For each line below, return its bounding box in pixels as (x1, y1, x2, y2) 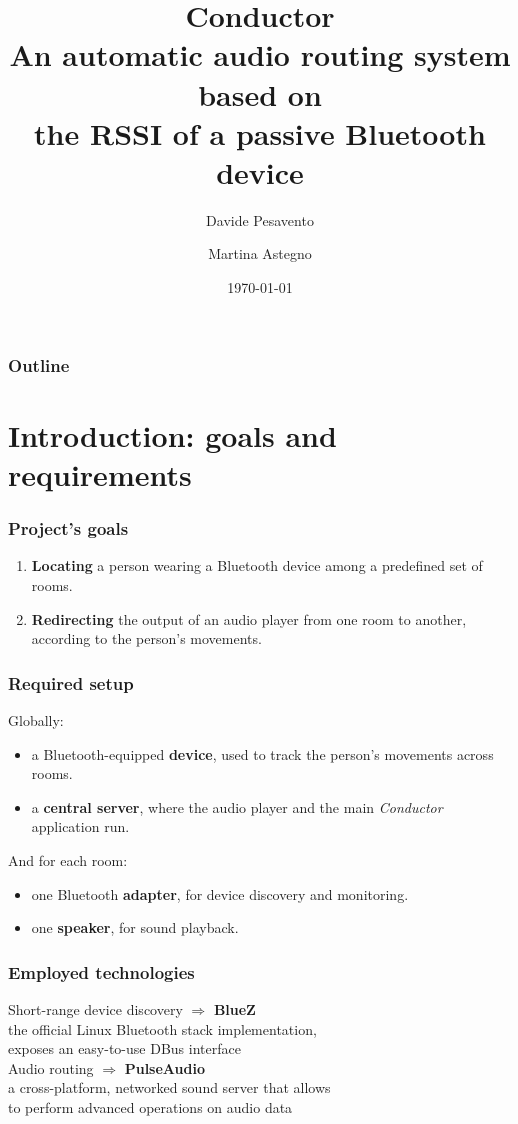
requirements (8, 453, 192, 494)
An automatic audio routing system (9, 34, 511, 75)
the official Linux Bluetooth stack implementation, (8, 1018, 317, 1039)
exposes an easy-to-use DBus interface (8, 1038, 241, 1059)
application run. (31, 816, 130, 837)
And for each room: (8, 849, 128, 870)
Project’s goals (8, 516, 129, 541)
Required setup (8, 670, 134, 695)
